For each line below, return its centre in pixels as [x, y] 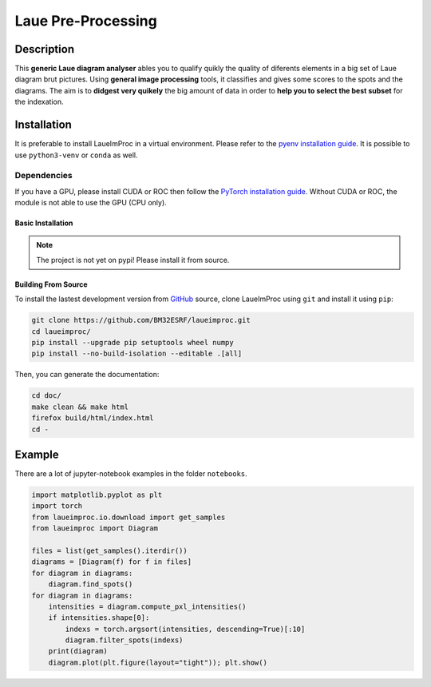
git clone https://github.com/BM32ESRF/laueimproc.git [141, 320]
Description [45, 49]
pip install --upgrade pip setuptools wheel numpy [133, 342]
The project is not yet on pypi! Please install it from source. [133, 260]
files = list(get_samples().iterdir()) [109, 550]
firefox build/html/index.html [93, 418]
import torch [57, 506]
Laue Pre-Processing [86, 21]
